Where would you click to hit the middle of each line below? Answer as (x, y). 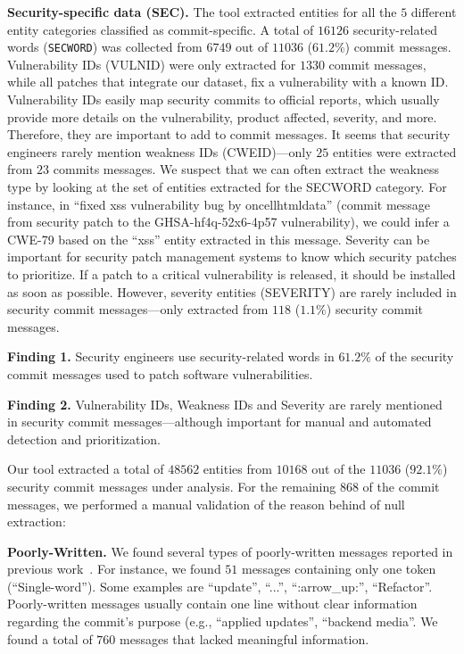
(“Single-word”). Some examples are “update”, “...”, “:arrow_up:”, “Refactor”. (220, 586)
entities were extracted (394, 151)
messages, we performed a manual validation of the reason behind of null (206, 504)
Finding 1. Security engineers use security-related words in (171, 356)
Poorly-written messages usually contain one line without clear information (212, 604)
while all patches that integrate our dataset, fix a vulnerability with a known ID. (228, 82)
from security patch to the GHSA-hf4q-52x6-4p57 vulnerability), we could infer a (228, 222)
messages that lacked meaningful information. (244, 638)
